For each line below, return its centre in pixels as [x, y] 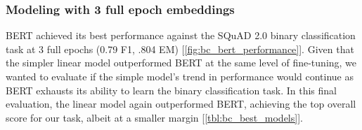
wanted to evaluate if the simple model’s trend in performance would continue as [180, 76]
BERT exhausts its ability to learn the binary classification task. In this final [172, 90]
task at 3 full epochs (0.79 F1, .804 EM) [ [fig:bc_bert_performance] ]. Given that [180, 49]
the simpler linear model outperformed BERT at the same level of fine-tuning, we [181, 63]
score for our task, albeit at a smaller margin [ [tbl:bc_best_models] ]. [154, 117]
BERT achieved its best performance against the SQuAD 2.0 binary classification [181, 35]
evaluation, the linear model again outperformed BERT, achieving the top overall [181, 104]
